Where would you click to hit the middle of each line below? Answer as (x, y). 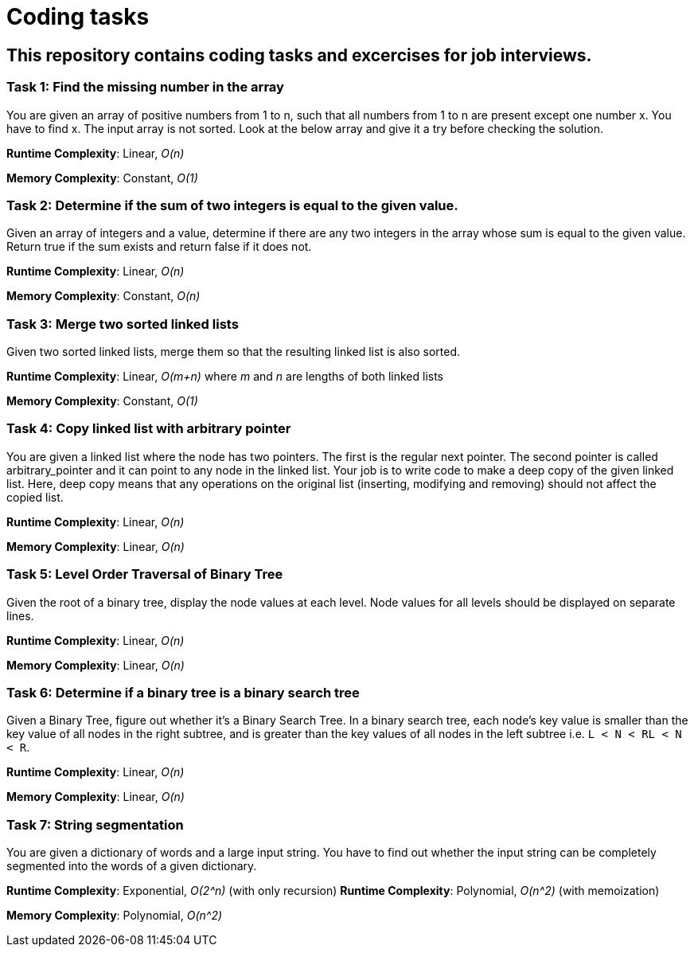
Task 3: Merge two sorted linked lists (123, 324)
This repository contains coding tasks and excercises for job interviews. (299, 55)
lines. (20, 615)
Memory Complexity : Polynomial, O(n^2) (115, 916)
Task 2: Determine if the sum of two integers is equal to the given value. (232, 205)
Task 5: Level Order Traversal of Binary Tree (145, 574)
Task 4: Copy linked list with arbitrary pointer (149, 429)
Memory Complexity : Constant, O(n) (103, 296)
